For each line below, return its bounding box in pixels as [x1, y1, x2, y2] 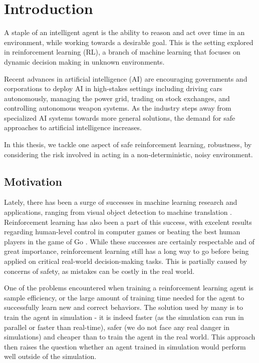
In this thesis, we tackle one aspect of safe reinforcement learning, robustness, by [4, 139, 252, 150]
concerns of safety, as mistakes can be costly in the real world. [4, 265, 195, 276]
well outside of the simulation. [4, 351, 97, 361]
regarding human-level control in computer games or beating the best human [4, 226, 240, 237]
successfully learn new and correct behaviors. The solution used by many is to [4, 302, 243, 312]
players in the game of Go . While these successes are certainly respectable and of [4, 236, 255, 246]
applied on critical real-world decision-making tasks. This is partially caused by [4, 256, 247, 266]
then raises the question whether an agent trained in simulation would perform [4, 341, 246, 351]
